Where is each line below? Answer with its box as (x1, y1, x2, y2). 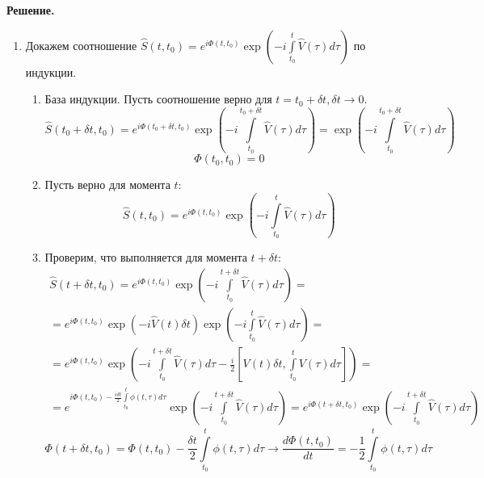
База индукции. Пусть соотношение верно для (44, 90, 272, 107)
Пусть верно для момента (44, 176, 170, 193)
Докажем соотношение (25, 36, 137, 53)
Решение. (6, 2, 55, 18)
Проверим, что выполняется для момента (44, 249, 247, 266)
